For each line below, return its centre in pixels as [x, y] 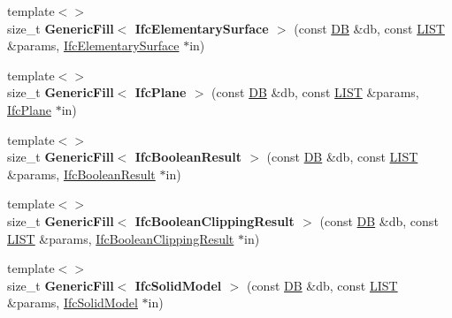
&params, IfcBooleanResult [81, 174]
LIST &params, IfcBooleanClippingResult [121, 238]
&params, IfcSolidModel [73, 303]
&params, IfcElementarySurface [93, 45]
